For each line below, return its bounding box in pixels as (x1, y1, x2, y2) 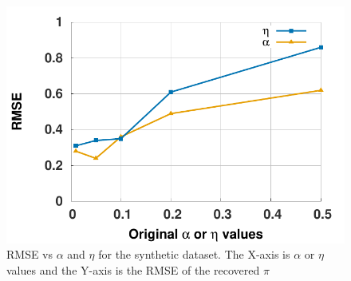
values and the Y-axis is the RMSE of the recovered (6, 261, 260, 278)
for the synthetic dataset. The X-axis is (98, 246, 290, 263)
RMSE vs (6, 246, 53, 263)
